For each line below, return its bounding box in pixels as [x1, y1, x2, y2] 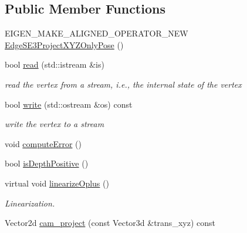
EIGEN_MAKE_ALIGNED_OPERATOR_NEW [5, 27, 188, 39]
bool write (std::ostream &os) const [5, 98, 133, 110]
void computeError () [5, 137, 82, 149]
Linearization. [5, 197, 55, 209]
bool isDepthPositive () [5, 157, 89, 169]
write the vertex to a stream [5, 118, 104, 130]
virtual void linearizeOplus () [5, 177, 109, 189]
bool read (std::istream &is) [5, 58, 104, 71]
